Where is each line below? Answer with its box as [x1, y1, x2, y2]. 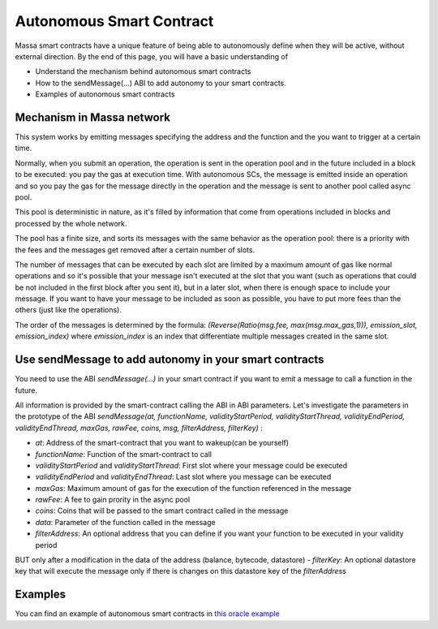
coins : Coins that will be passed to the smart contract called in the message [35, 506, 289, 515]
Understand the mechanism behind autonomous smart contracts [35, 67, 251, 76]
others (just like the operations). [15, 305, 122, 315]
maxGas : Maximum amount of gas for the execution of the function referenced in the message [35, 483, 352, 493]
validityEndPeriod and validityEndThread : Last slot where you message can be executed [35, 472, 332, 482]
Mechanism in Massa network [15, 110, 170, 124]
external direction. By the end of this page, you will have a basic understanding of [15, 51, 288, 61]
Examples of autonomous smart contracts [35, 89, 175, 99]
